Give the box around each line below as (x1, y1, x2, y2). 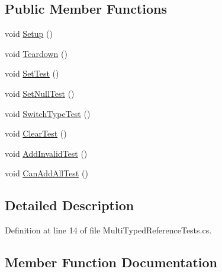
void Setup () (5, 27, 53, 40)
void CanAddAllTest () (5, 167, 88, 179)
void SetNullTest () (5, 87, 75, 99)
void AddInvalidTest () (5, 147, 88, 159)
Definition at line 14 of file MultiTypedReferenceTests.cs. (5, 224, 212, 236)
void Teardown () (5, 47, 67, 59)
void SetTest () (5, 67, 59, 80)
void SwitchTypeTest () (5, 107, 91, 119)
